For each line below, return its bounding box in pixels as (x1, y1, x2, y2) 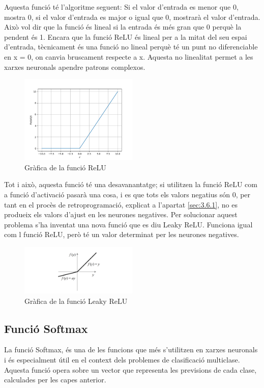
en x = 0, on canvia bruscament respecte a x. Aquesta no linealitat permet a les (4, 51, 253, 62)
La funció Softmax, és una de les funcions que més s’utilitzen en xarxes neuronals (4, 344, 258, 355)
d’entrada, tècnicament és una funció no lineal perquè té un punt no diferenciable (4, 41, 258, 52)
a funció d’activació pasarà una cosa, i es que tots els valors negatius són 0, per (4, 189, 251, 199)
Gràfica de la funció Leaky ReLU (24, 295, 128, 306)
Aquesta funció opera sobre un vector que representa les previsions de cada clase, (4, 364, 257, 375)
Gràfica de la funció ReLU (24, 162, 106, 172)
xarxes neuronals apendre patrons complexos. (4, 61, 145, 72)
